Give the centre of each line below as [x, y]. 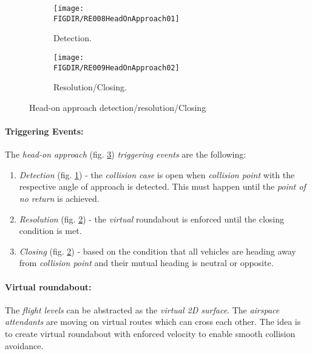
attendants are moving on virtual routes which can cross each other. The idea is [153, 322]
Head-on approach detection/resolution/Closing [118, 107]
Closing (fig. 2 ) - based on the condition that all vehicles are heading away [158, 251]
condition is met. [50, 231]
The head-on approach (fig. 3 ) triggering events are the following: [126, 154]
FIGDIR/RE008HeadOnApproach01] [117, 18]
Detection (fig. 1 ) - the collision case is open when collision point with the [157, 174]
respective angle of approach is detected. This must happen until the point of [162, 186]
